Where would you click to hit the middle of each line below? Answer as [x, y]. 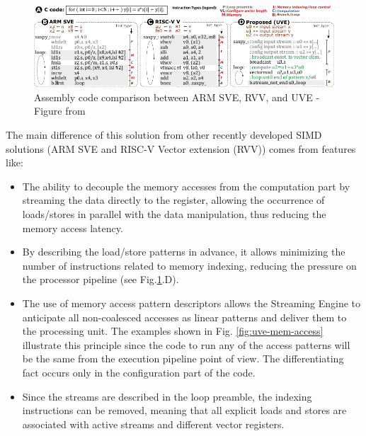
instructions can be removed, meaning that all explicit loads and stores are [184, 410]
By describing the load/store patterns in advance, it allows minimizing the [184, 252]
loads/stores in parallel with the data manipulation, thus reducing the [174, 213]
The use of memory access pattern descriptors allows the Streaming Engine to [191, 303]
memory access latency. [73, 228]
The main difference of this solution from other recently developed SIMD [164, 134]
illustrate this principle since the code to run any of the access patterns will [186, 344]
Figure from [60, 111]
